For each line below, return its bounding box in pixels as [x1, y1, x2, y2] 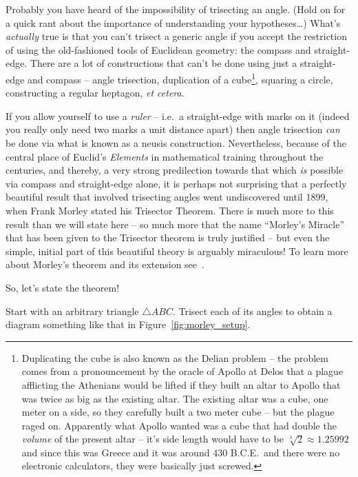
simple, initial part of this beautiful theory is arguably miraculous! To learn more [6, 243, 348, 258]
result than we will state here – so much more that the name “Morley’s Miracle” [6, 216, 344, 231]
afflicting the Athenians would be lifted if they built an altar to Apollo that [21, 377, 341, 392]
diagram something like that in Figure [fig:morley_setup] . [6, 317, 251, 332]
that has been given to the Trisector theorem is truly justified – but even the [6, 230, 330, 245]
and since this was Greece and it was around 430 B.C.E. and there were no [21, 445, 340, 459]
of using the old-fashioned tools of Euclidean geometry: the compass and [6, 42, 311, 57]
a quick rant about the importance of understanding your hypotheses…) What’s [6, 15, 341, 30]
